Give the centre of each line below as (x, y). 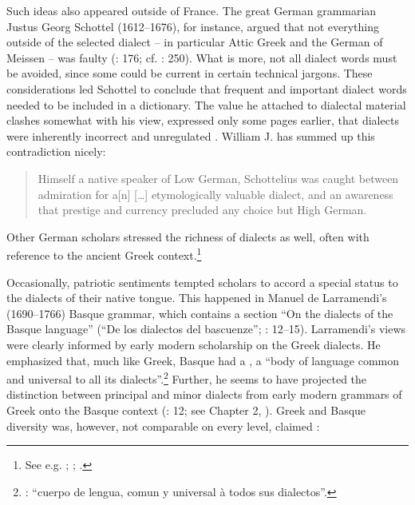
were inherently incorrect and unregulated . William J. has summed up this (191, 135)
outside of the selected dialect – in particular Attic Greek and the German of (195, 42)
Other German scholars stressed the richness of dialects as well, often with (188, 236)
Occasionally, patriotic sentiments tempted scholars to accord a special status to (202, 282)
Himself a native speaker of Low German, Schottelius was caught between (218, 178)
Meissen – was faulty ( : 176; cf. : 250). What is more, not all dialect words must (202, 57)
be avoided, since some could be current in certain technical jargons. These (190, 73)
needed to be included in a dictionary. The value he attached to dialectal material (206, 104)
